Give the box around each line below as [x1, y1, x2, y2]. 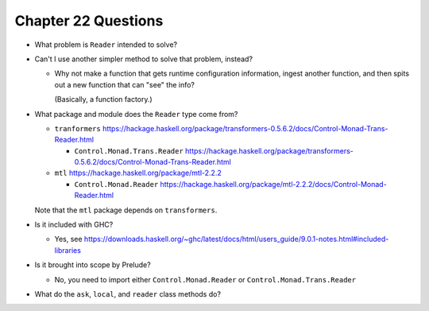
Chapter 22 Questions [14, 12, 164, 29]
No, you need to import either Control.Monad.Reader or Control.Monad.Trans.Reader [54, 274, 357, 284]
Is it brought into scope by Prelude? [34, 260, 151, 270]
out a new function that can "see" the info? [54, 80, 195, 89]
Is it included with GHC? [34, 220, 114, 230]
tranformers [54, 124, 101, 133]
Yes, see [54, 235, 83, 244]
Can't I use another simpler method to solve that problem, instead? [34, 54, 253, 64]
